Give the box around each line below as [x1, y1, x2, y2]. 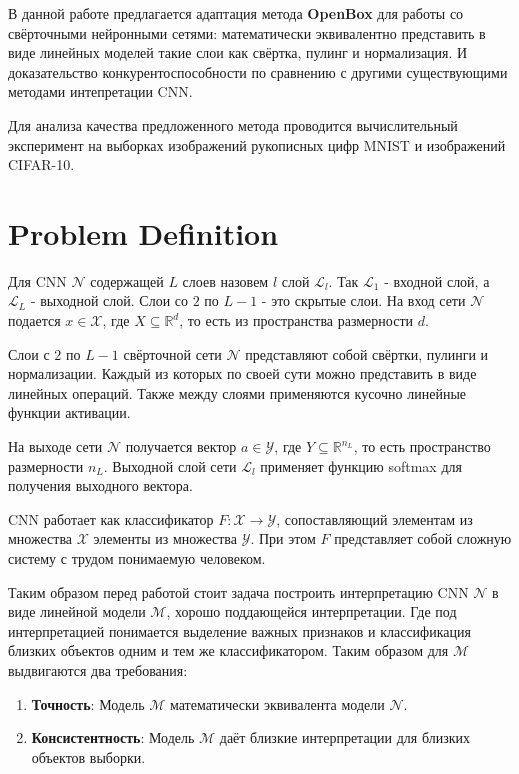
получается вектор [125, 436, 237, 457]
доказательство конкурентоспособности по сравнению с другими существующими [8, 61, 508, 82]
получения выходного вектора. [8, 475, 193, 496]
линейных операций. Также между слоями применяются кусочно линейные [8, 382, 466, 403]
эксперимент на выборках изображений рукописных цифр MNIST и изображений [8, 134, 506, 155]
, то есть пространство [353, 436, 491, 457]
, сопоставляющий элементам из [276, 508, 473, 529]
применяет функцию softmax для [260, 455, 462, 476]
